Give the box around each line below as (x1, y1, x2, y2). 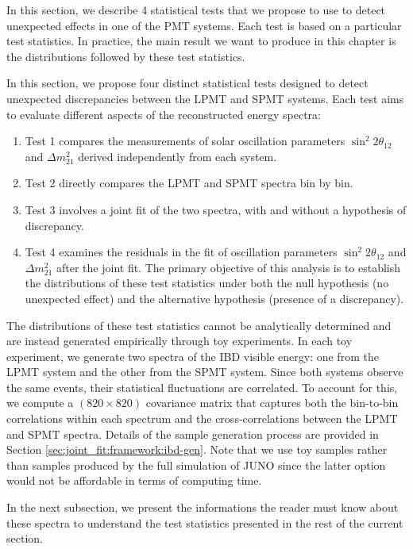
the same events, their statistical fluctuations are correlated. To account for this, (6, 378, 398, 395)
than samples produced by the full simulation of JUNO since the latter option (6, 456, 386, 473)
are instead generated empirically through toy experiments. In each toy (6, 332, 353, 349)
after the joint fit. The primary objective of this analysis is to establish (56, 259, 401, 275)
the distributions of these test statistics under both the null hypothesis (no (25, 274, 389, 291)
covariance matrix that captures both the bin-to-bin (145, 394, 399, 411)
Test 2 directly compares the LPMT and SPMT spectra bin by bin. (25, 175, 353, 191)
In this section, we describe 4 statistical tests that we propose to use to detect (6, 2, 386, 17)
